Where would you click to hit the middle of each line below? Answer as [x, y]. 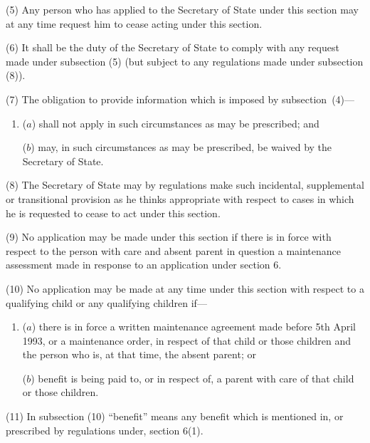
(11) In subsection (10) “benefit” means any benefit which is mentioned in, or [175, 416]
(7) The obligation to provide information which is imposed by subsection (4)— [180, 99]
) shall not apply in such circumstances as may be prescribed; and [175, 123]
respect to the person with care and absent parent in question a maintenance [174, 250]
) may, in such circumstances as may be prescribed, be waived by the [181, 147]
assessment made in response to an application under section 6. [144, 265]
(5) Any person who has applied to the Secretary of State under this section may [182, 9]
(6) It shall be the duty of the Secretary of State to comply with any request [173, 47]
